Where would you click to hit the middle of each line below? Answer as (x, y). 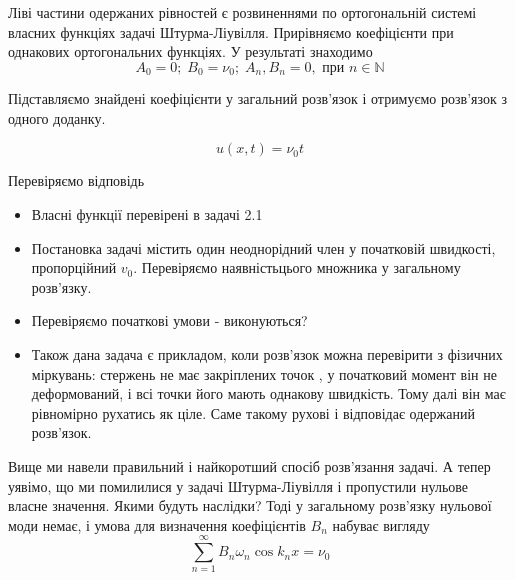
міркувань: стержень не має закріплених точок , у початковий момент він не (264, 373)
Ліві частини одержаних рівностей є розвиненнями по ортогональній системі (242, 12)
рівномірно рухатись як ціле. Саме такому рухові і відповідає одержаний (253, 412)
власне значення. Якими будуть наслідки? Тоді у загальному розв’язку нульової (250, 505)
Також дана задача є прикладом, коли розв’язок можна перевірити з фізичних (267, 353)
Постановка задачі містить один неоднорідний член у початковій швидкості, (263, 247)
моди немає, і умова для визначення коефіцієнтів (157, 524)
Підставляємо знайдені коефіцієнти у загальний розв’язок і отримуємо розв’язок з (257, 98)
